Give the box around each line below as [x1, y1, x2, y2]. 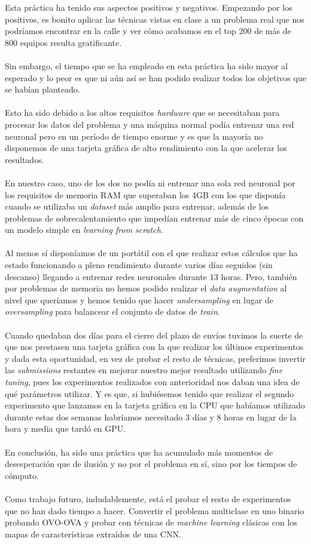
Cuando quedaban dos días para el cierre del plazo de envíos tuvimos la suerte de [5, 328, 303, 341]
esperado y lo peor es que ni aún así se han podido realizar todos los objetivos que [5, 71, 306, 84]
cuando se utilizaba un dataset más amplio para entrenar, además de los [5, 200, 269, 213]
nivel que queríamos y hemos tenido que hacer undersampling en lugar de [5, 293, 273, 306]
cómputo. [5, 469, 39, 481]
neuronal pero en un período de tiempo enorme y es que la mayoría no [5, 130, 263, 142]
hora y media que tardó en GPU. [5, 422, 126, 435]
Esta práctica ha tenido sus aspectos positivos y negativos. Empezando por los [5, 1, 292, 13]
